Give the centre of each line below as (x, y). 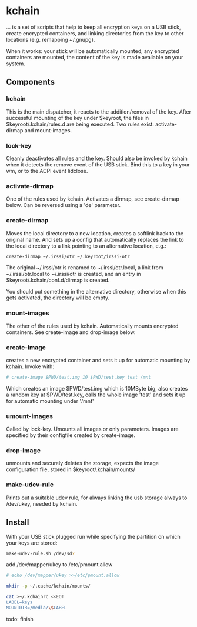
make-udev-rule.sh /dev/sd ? (41, 553)
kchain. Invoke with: (30, 366)
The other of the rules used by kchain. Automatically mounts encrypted (92, 326)
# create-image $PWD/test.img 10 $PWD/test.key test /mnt (79, 377)
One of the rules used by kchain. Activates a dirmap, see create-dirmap (93, 199)
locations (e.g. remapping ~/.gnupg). (51, 39)
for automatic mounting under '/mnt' (50, 401)
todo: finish (20, 619)
